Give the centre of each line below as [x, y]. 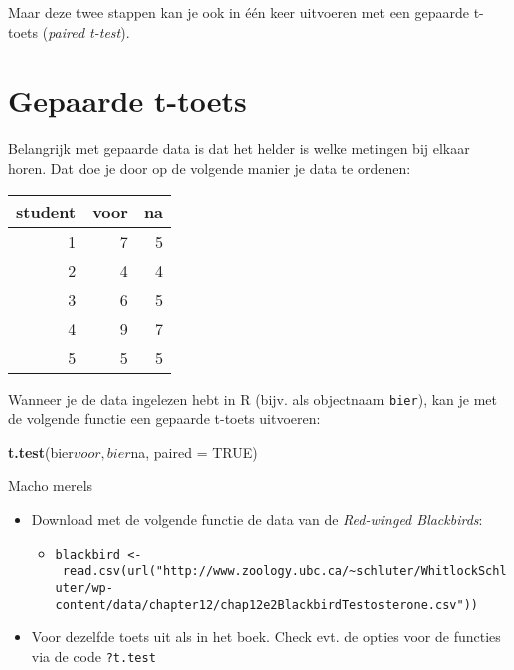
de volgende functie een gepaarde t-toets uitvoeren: [164, 418]
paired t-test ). [89, 31]
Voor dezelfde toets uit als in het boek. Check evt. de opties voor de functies [266, 636]
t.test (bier [41, 451]
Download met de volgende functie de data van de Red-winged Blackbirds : [257, 518]
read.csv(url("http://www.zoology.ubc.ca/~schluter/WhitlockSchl [284, 571]
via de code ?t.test [93, 655]
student [46, 211]
